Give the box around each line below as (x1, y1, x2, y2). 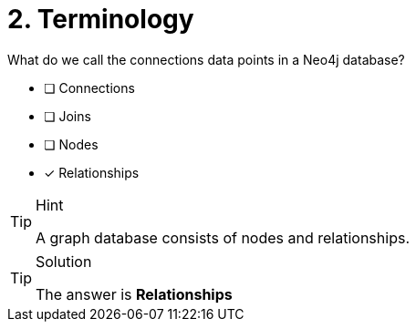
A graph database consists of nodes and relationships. (36, 228, 410, 247)
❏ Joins (44, 108, 91, 124)
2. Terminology (7, 4, 194, 35)
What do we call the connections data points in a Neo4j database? (7, 51, 405, 67)
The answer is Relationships (36, 284, 233, 303)
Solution (36, 252, 92, 271)
